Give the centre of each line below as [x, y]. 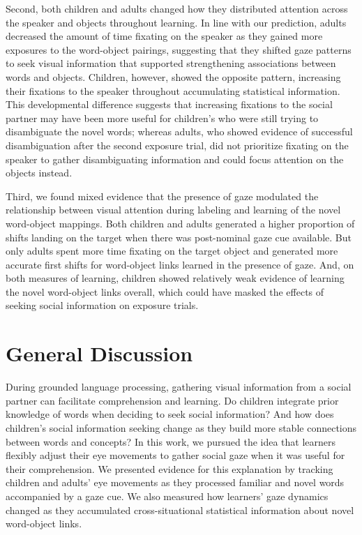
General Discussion [99, 353]
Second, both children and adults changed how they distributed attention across [177, 8]
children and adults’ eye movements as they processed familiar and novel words [175, 482]
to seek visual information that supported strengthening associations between [171, 63]
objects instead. [39, 173]
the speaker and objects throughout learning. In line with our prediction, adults [176, 22]
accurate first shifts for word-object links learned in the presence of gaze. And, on [180, 264]
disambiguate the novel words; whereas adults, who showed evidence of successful [179, 131]
